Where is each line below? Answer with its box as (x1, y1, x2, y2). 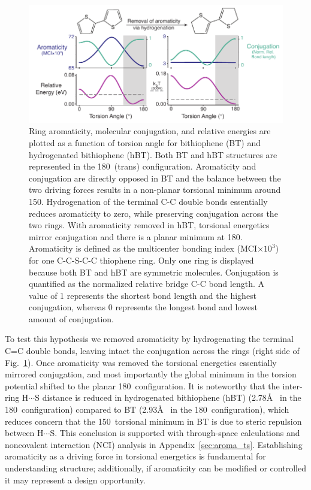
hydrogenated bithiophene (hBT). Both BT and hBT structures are (29, 148, 277, 161)
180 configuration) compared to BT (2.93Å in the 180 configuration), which (5, 403, 289, 416)
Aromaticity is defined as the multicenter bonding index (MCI (29, 242, 257, 255)
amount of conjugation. (29, 312, 114, 325)
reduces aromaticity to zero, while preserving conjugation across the (29, 207, 278, 219)
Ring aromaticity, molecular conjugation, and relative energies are (29, 125, 271, 137)
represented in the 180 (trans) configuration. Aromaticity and (29, 160, 256, 173)
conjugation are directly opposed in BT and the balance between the (29, 171, 281, 184)
